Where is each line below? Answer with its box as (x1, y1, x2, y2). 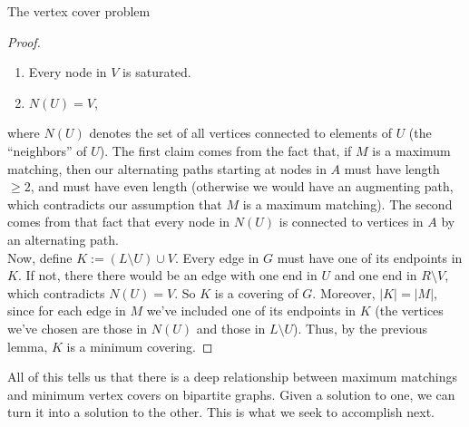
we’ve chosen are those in (7, 318, 148, 337)
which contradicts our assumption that (7, 194, 222, 213)
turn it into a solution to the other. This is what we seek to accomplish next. (7, 403, 435, 422)
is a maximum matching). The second (242, 194, 453, 213)
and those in (196, 318, 266, 337)
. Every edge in (174, 247, 259, 267)
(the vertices (375, 301, 444, 320)
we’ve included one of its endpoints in (146, 301, 357, 320)
